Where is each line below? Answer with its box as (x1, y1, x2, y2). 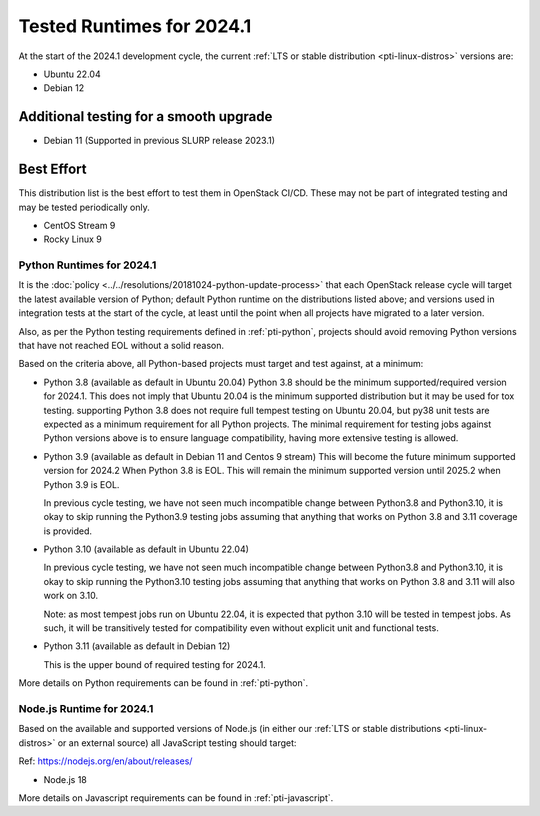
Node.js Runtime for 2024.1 (18, 701, 154, 715)
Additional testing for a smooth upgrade (18, 108, 273, 125)
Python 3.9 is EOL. (43, 478, 120, 490)
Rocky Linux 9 (43, 233, 102, 245)
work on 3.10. (43, 590, 99, 602)
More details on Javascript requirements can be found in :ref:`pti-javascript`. (18, 791, 334, 804)
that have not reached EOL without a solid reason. (18, 340, 225, 352)
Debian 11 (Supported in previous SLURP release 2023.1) (43, 135, 275, 147)
